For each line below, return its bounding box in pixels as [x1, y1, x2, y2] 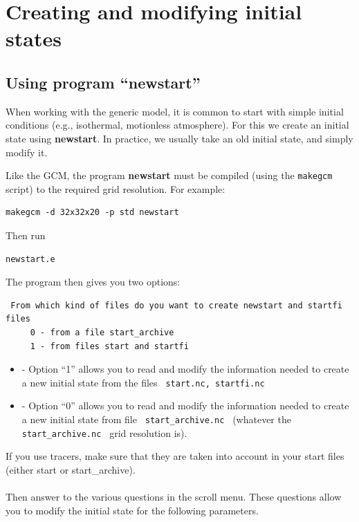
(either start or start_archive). [6, 462, 136, 476]
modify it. [6, 145, 48, 159]
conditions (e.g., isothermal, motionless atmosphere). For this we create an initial [6, 118, 349, 132]
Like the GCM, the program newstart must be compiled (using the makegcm [6, 168, 333, 183]
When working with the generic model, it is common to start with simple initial [6, 104, 344, 118]
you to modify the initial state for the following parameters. [6, 503, 259, 517]
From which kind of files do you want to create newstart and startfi [10, 300, 342, 310]
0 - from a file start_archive [30, 327, 174, 337]
